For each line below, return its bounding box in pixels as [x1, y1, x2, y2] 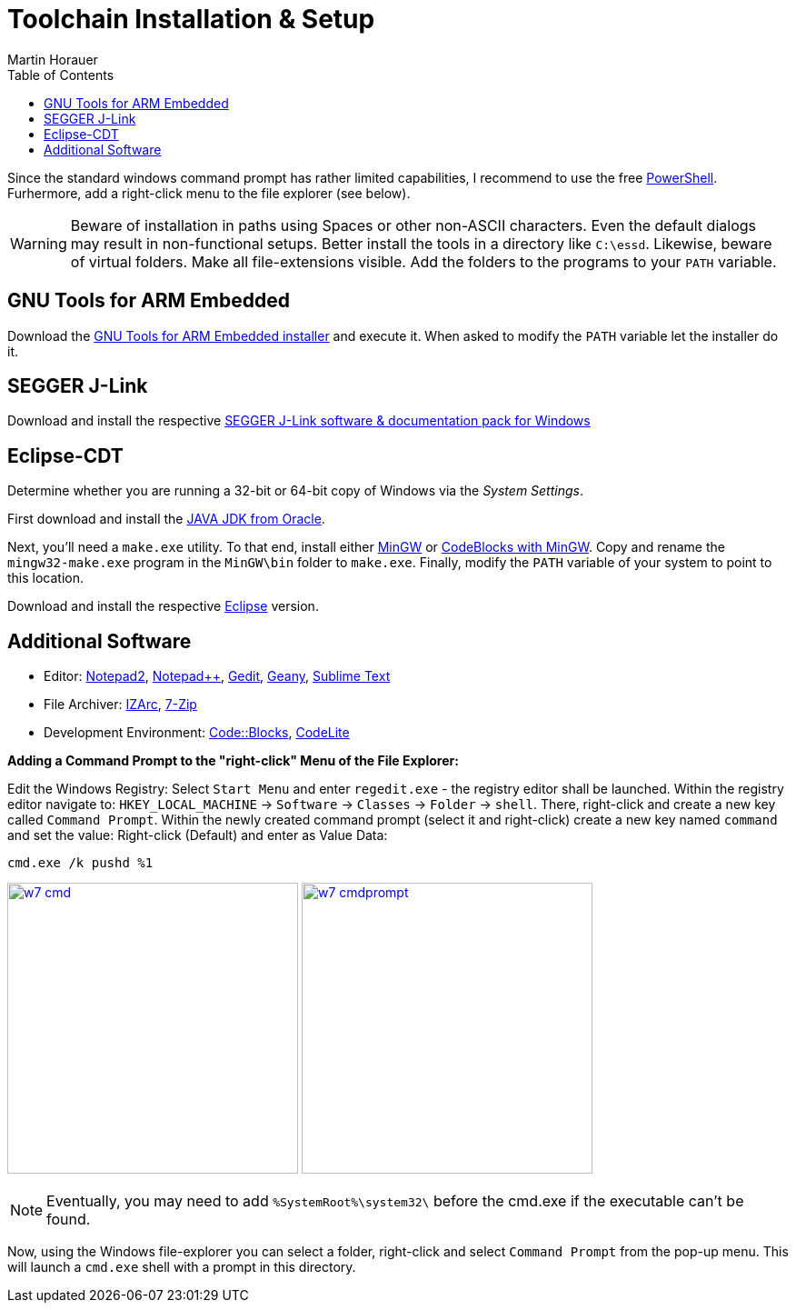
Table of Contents [7, 66, 114, 83]
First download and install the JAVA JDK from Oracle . [7, 511, 325, 527]
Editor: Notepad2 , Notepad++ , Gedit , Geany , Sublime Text [44, 668, 391, 685]
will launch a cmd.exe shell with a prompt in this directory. [7, 1259, 356, 1275]
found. [46, 1210, 91, 1229]
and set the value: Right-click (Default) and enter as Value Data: [7, 827, 388, 844]
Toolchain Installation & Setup [7, 4, 375, 35]
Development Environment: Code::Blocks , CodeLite [44, 725, 350, 741]
